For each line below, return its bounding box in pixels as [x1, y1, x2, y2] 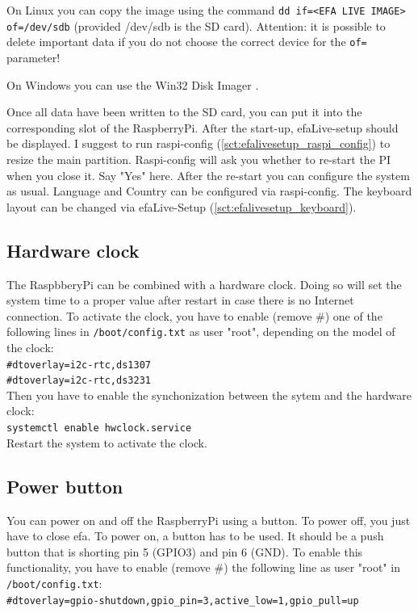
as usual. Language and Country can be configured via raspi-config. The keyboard [6, 183, 412, 199]
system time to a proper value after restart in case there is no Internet [6, 292, 354, 309]
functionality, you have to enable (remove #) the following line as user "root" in [6, 559, 400, 576]
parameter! [6, 48, 61, 65]
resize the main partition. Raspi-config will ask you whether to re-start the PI [6, 150, 391, 167]
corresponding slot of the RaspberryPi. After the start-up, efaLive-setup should [6, 119, 399, 136]
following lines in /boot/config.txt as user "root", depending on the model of [6, 323, 395, 340]
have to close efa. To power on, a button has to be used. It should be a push [6, 527, 384, 544]
